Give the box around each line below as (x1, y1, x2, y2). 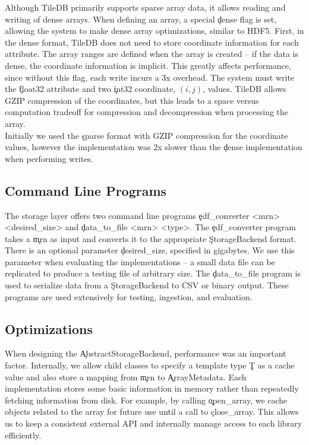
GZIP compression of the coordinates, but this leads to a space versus (5, 94, 259, 106)
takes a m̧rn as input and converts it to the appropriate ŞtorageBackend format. (5, 232, 297, 244)
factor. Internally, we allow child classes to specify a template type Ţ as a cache (5, 359, 295, 371)
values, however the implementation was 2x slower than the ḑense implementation (5, 141, 302, 153)
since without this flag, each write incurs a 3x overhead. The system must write (5, 71, 295, 83)
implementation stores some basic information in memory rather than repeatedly (5, 382, 299, 395)
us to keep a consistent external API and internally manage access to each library (5, 417, 302, 430)
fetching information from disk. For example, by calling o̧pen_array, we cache (5, 393, 288, 406)
